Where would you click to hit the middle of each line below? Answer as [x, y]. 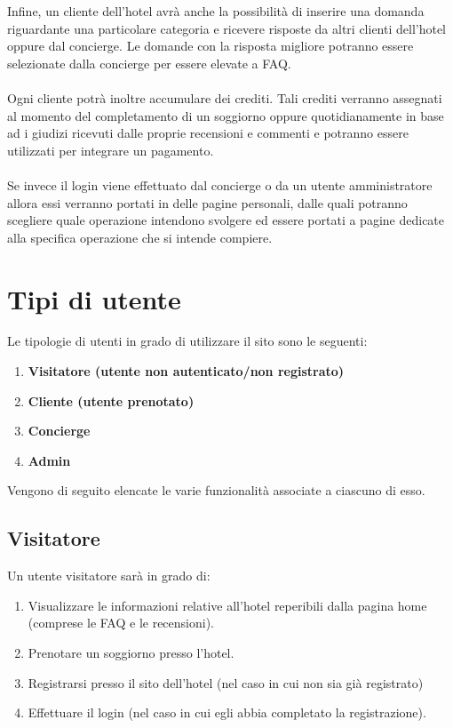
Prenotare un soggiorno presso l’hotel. [131, 652]
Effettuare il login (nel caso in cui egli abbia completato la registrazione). [227, 712]
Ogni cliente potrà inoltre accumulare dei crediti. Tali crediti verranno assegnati [225, 97]
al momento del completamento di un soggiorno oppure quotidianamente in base [226, 115]
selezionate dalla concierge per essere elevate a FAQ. [149, 63]
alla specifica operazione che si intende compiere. [140, 237]
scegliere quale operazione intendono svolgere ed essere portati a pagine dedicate [226, 220]
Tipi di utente [94, 298]
